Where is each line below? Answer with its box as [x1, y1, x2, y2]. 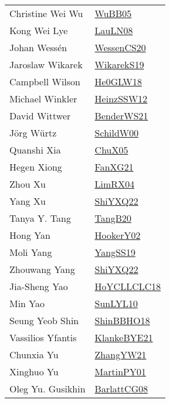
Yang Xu [9, 194, 46, 208]
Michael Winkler [9, 92, 77, 105]
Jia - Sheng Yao [9, 279, 68, 293]
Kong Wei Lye [9, 24, 68, 37]
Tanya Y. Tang [9, 211, 71, 225]
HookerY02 [94, 228, 141, 242]
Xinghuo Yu [9, 365, 59, 378]
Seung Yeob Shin [9, 314, 79, 327]
